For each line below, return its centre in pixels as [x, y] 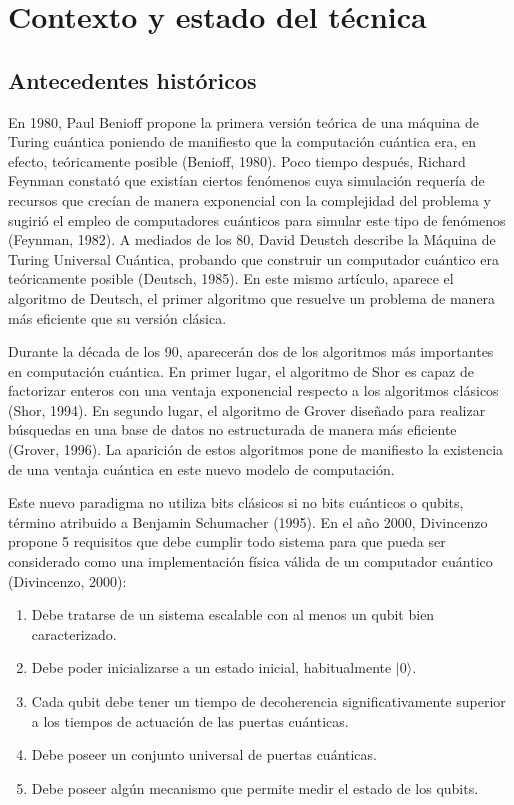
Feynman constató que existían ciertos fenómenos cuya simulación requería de [246, 180]
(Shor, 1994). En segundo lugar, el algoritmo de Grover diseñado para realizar [247, 409]
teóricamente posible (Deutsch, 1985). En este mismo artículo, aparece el [231, 278]
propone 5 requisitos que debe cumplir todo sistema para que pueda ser [227, 541]
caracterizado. [74, 633]
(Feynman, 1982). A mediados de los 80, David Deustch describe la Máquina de [252, 239]
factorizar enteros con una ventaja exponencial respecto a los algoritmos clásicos [253, 390]
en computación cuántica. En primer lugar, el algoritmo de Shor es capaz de [241, 370]
